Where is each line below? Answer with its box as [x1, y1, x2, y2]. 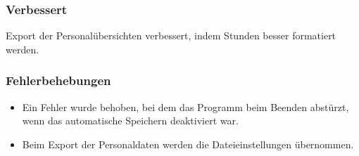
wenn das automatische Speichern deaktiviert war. [22, 113, 239, 128]
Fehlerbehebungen [6, 72, 111, 89]
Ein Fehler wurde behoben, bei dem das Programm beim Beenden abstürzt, [22, 99, 349, 114]
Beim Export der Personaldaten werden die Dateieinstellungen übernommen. [22, 136, 354, 151]
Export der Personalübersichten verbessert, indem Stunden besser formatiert [6, 28, 336, 43]
